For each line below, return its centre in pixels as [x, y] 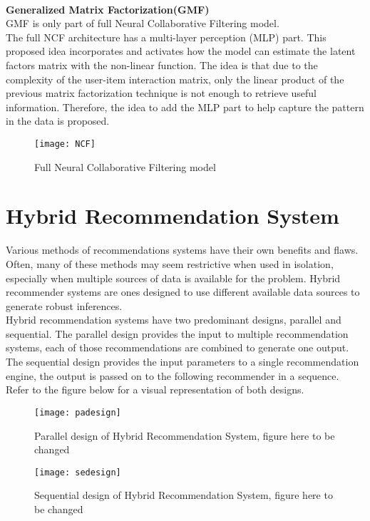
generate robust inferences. [64, 305]
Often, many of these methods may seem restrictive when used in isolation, [170, 263]
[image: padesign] [78, 412]
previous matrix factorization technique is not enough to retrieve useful [161, 93]
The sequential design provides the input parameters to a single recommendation [183, 362]
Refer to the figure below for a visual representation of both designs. [155, 390]
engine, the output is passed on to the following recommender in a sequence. [173, 375]
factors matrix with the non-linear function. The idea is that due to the [162, 65]
